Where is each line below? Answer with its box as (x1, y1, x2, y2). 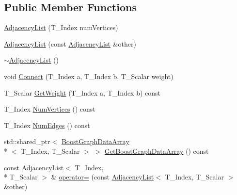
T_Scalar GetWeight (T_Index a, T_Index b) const (4, 87, 160, 97)
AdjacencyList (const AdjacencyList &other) (4, 38, 136, 49)
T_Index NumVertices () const (4, 104, 95, 114)
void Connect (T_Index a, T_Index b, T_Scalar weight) (4, 71, 174, 81)
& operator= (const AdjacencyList (51, 172, 154, 182)
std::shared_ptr (4, 136, 50, 146)
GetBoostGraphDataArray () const (104, 146, 209, 156)
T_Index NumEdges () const (4, 120, 90, 130)
